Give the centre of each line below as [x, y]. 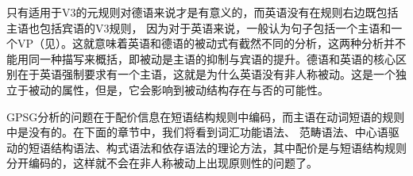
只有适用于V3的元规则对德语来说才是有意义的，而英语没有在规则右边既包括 [203, 12]
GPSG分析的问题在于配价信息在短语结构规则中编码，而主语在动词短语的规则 [206, 116]
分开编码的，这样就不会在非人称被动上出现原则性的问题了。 [162, 163]
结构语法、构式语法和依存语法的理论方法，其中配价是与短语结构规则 [228, 147]
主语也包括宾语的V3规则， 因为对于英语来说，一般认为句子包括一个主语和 [199, 27]
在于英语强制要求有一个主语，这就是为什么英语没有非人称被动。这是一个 [206, 74]
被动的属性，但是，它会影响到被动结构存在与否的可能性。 [178, 89]
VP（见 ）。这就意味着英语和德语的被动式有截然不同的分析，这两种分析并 [206, 43]
